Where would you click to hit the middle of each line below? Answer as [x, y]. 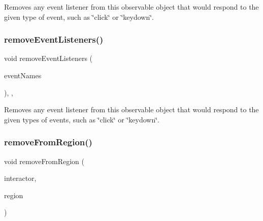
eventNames [23, 75]
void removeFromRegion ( [44, 161]
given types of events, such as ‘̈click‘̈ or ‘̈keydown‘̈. [82, 119]
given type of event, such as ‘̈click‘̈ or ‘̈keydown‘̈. [79, 17]
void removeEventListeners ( [48, 58]
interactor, [20, 178]
